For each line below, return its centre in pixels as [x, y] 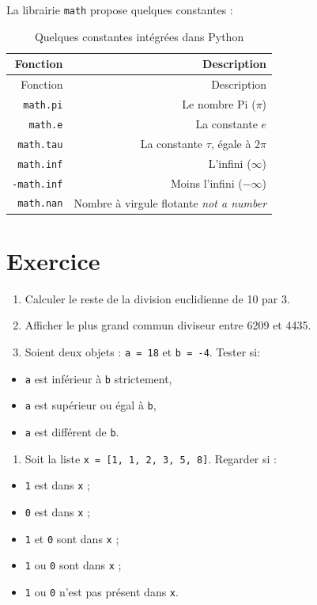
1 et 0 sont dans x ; [72, 538]
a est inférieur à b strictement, [98, 378]
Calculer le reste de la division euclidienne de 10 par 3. [157, 298]
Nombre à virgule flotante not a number [170, 202]
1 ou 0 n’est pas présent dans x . [102, 591]
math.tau [40, 145]
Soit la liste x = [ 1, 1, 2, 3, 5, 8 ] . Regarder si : [151, 458]
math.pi [43, 105]
